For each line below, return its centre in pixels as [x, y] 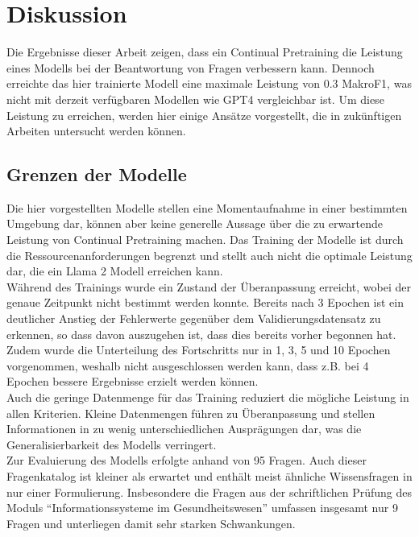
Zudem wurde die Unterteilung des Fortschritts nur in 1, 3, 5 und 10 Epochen [199, 350]
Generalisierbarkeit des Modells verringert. [112, 444]
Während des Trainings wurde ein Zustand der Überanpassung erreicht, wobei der [209, 286]
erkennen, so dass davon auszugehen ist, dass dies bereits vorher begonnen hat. [201, 334]
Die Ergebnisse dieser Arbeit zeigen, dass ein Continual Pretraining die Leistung [205, 52]
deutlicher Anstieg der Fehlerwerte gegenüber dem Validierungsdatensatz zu [194, 318]
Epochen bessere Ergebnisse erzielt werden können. [133, 381]
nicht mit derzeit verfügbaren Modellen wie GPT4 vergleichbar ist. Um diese [195, 99]
